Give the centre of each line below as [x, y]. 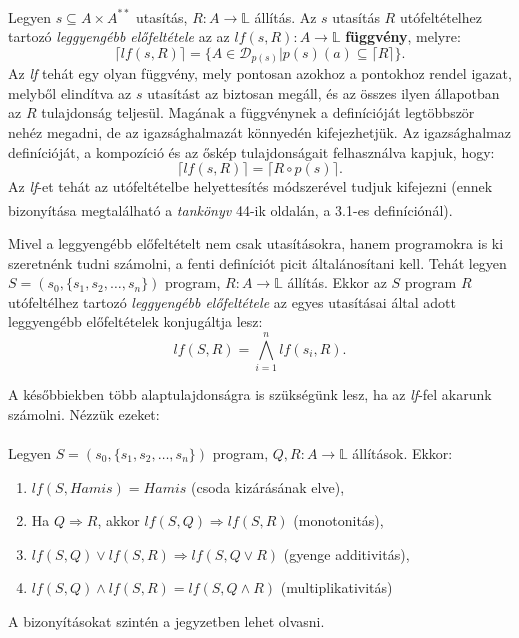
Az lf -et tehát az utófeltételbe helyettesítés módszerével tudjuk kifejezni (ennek [250, 186]
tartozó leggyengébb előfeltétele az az [119, 36]
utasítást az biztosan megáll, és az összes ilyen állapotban [323, 92]
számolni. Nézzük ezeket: [84, 413]
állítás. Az [285, 16]
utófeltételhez [440, 16]
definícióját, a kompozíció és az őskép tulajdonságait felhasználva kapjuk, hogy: [251, 151]
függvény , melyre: [403, 36]
